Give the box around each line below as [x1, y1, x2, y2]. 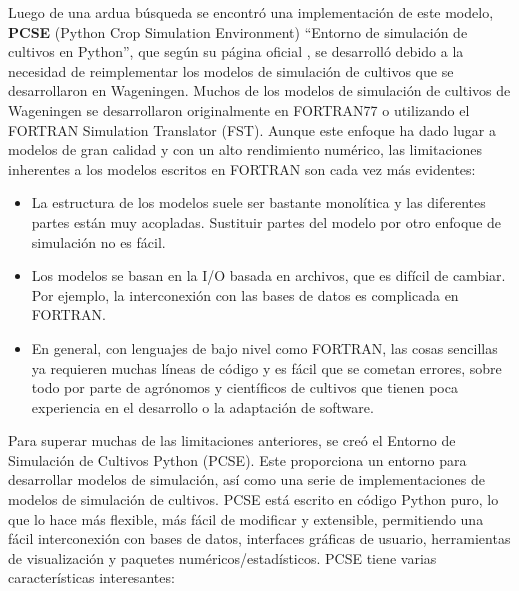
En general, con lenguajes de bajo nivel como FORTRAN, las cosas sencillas [31, 337, 498, 358]
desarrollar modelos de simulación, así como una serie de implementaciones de [8, 469, 485, 490]
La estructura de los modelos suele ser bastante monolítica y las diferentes [31, 192, 486, 213]
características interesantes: [8, 567, 175, 588]
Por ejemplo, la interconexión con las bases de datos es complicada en [31, 284, 459, 305]
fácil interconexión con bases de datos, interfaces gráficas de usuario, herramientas [8, 528, 511, 549]
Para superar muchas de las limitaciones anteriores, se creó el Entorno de [8, 430, 456, 451]
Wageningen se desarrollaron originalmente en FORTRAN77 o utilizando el [8, 99, 470, 120]
